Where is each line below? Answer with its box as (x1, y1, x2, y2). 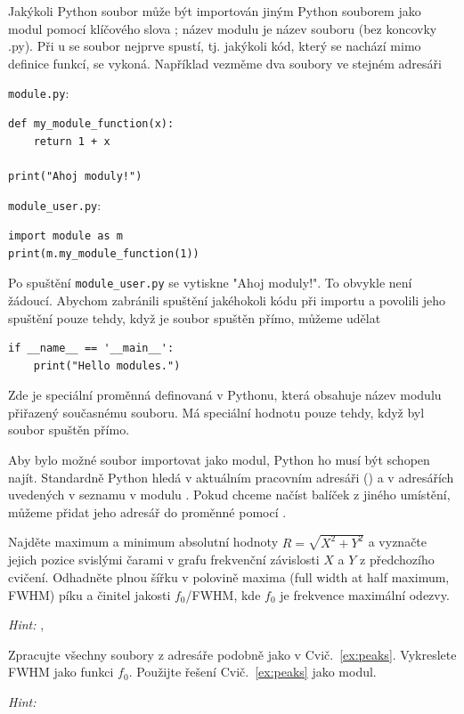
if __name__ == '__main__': (8, 342, 175, 355)
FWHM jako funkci (8, 662, 114, 681)
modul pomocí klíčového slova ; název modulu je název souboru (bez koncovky (8, 19, 437, 37)
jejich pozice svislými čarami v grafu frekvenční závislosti (8, 550, 320, 569)
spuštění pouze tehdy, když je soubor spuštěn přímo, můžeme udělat (8, 308, 381, 327)
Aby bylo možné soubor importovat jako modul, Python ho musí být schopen (8, 450, 430, 469)
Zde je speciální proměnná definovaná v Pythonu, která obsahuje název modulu (8, 385, 442, 404)
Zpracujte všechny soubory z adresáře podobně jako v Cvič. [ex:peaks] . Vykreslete (8, 645, 457, 663)
